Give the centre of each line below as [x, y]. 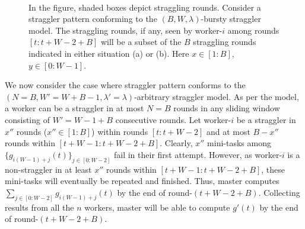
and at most [228, 131]
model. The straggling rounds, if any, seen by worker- [126, 30]
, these [273, 169]
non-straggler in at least [48, 169]
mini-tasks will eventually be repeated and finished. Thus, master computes [142, 181]
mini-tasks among [239, 143]
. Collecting [279, 192]
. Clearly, [176, 143]
